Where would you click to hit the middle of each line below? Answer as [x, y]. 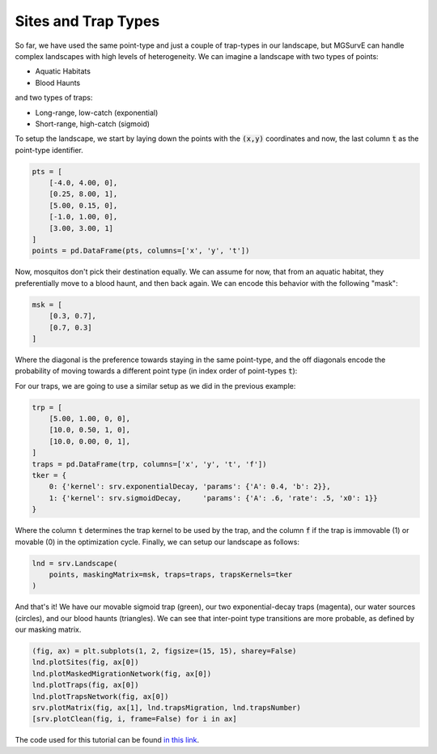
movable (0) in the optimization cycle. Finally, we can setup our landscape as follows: [157, 542]
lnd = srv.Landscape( [75, 563]
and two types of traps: [54, 98]
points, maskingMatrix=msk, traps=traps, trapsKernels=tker [171, 574]
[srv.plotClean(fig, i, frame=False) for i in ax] [135, 719]
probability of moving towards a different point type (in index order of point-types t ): [156, 371]
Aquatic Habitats [63, 71]
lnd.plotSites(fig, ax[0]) [85, 662]
